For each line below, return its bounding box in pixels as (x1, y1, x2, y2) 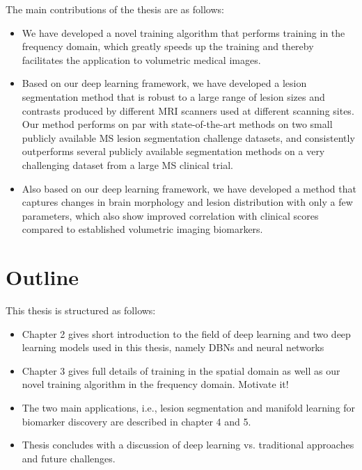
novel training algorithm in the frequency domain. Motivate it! (22, 377, 289, 391)
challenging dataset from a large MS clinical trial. (22, 157, 233, 172)
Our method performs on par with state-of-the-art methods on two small (22, 117, 333, 131)
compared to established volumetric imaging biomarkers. (22, 222, 263, 236)
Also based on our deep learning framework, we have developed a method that (22, 181, 356, 195)
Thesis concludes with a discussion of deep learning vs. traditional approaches (22, 437, 354, 452)
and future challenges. (22, 451, 116, 465)
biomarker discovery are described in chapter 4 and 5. (22, 414, 251, 428)
